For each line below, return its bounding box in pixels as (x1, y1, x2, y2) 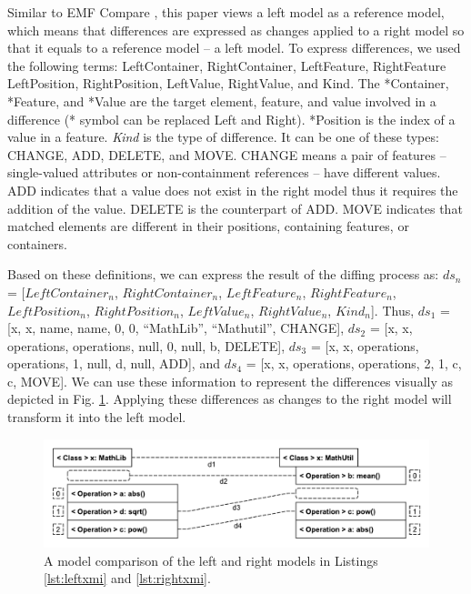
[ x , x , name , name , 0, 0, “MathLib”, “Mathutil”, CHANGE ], (7, 318, 345, 337)
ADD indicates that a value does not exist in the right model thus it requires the (7, 180, 458, 199)
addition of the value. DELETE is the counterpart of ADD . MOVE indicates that (7, 198, 463, 217)
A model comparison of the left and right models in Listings (44, 550, 378, 569)
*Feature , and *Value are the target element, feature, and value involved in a (7, 91, 436, 110)
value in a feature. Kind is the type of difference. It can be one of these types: (7, 127, 439, 146)
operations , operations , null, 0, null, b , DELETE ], (7, 336, 286, 355)
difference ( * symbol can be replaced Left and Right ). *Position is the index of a (7, 109, 456, 128)
